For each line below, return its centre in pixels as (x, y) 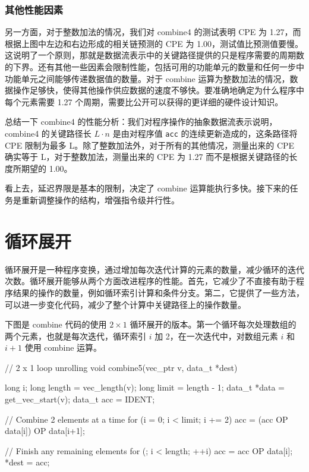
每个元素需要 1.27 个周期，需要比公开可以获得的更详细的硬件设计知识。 (144, 101)
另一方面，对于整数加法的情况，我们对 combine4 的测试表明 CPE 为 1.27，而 (153, 32)
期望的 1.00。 (47, 168)
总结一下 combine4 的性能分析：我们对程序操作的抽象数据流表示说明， (141, 122)
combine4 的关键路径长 (48, 133)
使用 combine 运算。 (63, 347)
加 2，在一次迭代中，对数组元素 (216, 336)
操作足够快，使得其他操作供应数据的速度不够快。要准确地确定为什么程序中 (158, 90)
